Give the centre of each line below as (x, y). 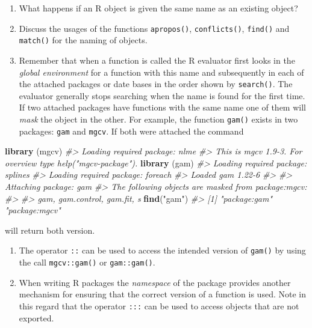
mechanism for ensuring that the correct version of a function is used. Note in (162, 294)
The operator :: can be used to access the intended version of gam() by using (162, 250)
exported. (36, 317)
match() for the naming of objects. (83, 40)
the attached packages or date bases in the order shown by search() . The (156, 84)
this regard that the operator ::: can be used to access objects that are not (159, 305)
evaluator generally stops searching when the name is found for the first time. (162, 95)
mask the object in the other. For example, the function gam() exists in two (158, 119)
